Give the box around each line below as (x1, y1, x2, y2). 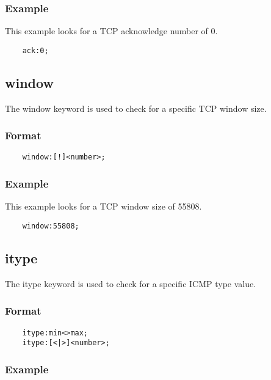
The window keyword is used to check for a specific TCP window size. (5, 101, 267, 114)
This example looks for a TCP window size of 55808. (5, 200, 202, 213)
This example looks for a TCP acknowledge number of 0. (5, 24, 218, 37)
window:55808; (22, 221, 79, 230)
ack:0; (22, 46, 49, 55)
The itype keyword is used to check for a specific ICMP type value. (5, 277, 256, 290)
